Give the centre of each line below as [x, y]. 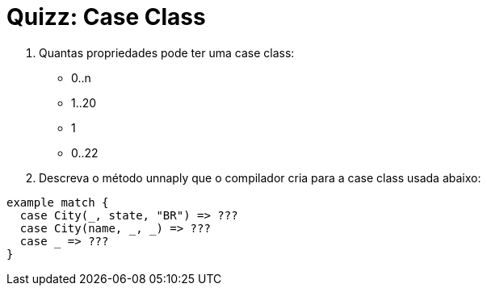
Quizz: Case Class [106, 17]
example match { [58, 202]
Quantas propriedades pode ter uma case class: [167, 52]
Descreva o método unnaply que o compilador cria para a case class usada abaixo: [260, 177]
